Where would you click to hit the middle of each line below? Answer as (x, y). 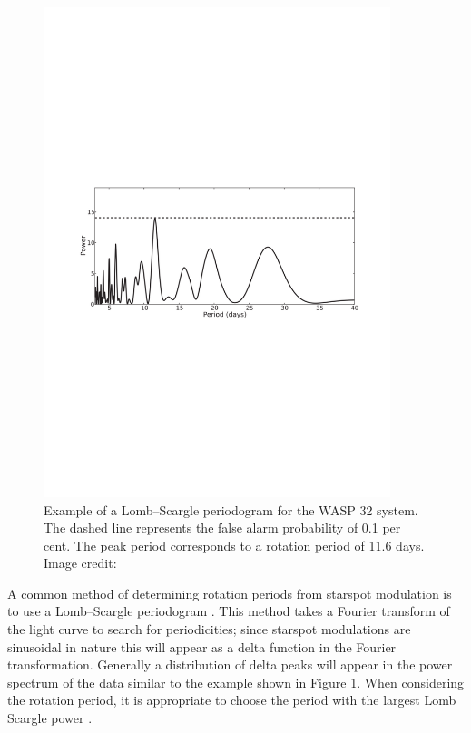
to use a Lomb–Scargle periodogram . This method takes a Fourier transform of (229, 611)
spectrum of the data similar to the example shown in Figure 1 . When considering (236, 682)
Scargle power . (50, 718)
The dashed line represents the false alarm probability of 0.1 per (222, 528)
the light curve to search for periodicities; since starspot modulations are (209, 629)
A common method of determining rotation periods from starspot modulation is (230, 593)
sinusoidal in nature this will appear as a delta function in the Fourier (202, 646)
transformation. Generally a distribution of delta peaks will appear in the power (230, 665)
